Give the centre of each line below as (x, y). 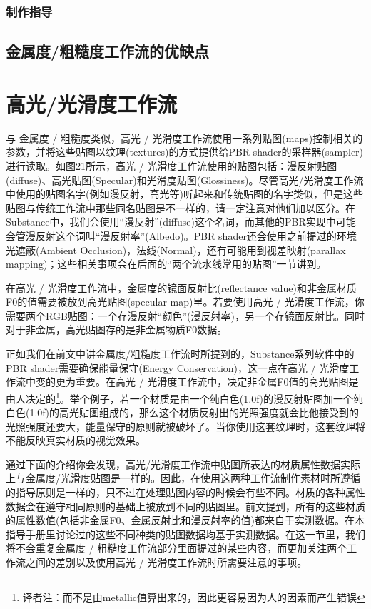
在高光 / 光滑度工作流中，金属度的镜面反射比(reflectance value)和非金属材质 (181, 287)
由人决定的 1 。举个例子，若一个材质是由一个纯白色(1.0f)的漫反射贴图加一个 (179, 397)
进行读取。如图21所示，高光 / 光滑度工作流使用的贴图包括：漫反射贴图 (172, 165)
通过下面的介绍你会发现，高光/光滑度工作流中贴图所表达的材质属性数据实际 (183, 464)
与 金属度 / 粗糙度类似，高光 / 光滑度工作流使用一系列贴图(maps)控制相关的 (184, 137)
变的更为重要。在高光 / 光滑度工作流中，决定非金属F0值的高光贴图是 (197, 382)
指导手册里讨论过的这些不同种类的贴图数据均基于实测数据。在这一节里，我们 (185, 534)
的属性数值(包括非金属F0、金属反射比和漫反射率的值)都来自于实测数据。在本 (185, 520)
